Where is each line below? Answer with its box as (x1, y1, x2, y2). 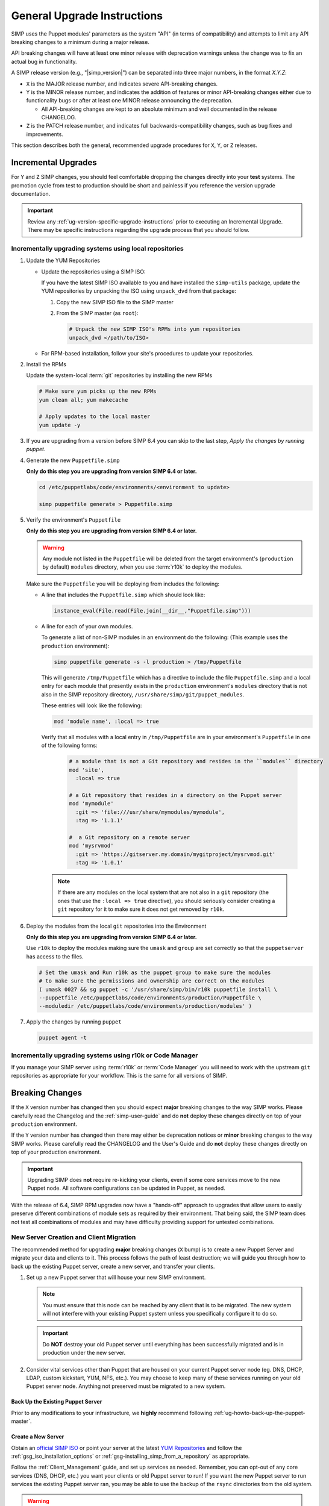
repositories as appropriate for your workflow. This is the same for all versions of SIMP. (11, 1072, 227, 1080)
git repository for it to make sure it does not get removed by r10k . (57, 905, 225, 913)
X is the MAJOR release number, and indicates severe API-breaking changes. (26, 80, 218, 87)
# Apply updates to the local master (39, 413, 151, 420)
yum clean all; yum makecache (39, 396, 128, 403)
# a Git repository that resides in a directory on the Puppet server (69, 792, 283, 798)
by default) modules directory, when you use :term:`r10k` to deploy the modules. (42, 563, 243, 570)
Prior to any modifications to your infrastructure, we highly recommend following (11, 1409, 213, 1416)
